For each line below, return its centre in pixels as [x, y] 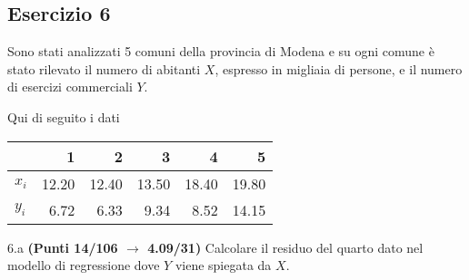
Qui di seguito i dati [64, 116]
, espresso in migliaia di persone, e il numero [339, 68]
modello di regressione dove [84, 265]
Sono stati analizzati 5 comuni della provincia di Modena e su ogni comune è [221, 51]
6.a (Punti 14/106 [63, 247]
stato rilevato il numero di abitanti [104, 68]
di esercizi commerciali [70, 87]
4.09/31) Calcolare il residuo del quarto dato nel [285, 247]
